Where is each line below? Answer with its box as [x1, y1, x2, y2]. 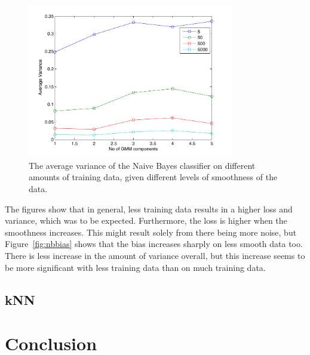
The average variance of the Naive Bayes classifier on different [29, 159, 256, 171]
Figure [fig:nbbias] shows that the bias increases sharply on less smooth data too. [5, 237, 303, 250]
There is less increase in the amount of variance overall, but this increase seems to [5, 249, 305, 262]
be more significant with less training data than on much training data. [5, 261, 266, 273]
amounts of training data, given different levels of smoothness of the [29, 171, 278, 183]
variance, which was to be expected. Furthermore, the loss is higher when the [5, 214, 287, 227]
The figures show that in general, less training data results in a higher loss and [5, 202, 293, 215]
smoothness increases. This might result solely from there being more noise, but [5, 226, 297, 238]
